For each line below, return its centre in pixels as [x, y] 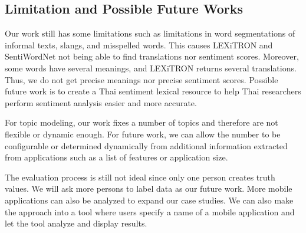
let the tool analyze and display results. [76, 223]
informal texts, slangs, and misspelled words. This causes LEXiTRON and [139, 45]
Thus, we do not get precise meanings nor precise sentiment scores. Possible [142, 79]
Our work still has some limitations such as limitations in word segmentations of [150, 33]
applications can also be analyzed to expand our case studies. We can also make [149, 200]
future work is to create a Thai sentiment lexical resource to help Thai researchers [153, 91]
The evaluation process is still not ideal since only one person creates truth [140, 177]
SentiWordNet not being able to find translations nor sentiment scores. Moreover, [152, 56]
